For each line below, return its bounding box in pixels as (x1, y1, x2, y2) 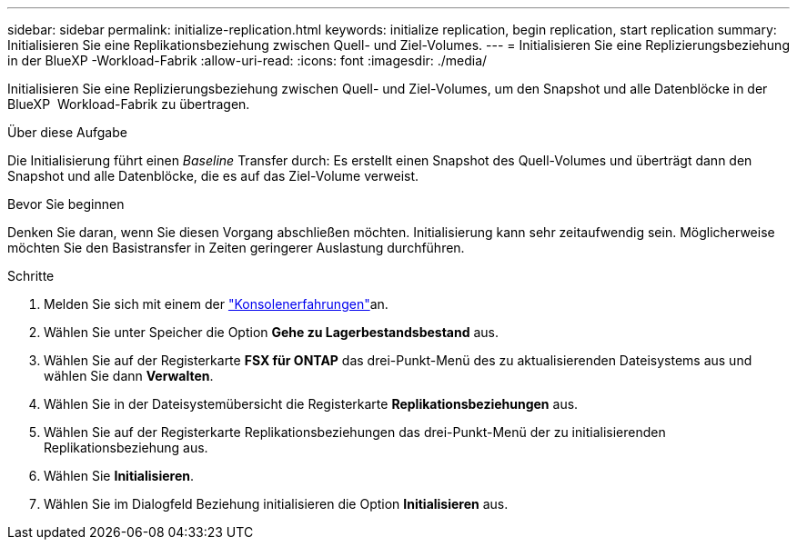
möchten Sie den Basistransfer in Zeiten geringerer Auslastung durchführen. (7, 240, 465, 255)
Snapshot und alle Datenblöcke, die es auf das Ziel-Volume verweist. (7, 168, 419, 184)
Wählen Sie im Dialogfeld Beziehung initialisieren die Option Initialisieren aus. (44, 496, 509, 512)
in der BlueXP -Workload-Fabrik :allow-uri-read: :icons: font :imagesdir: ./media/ (7, 53, 488, 68)
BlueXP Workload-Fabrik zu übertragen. (7, 96, 250, 112)
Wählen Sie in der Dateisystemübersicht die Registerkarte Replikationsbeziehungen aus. (44, 396, 579, 412)
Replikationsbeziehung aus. (44, 440, 208, 455)
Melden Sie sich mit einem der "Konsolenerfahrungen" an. (44, 296, 388, 312)
